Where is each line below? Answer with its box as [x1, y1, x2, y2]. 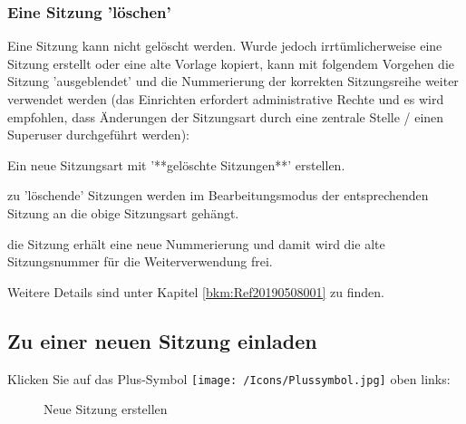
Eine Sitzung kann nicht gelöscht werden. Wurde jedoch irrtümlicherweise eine [7, 36, 442, 55]
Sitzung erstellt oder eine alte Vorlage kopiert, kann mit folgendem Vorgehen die [7, 53, 455, 72]
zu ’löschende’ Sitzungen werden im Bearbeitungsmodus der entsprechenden [7, 186, 429, 205]
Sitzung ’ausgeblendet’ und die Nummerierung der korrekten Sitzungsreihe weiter [7, 72, 459, 91]
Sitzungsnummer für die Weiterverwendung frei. [7, 252, 273, 271]
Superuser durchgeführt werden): [7, 125, 189, 144]
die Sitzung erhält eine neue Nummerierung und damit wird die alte [7, 234, 385, 253]
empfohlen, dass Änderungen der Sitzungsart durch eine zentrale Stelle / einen [7, 107, 444, 126]
